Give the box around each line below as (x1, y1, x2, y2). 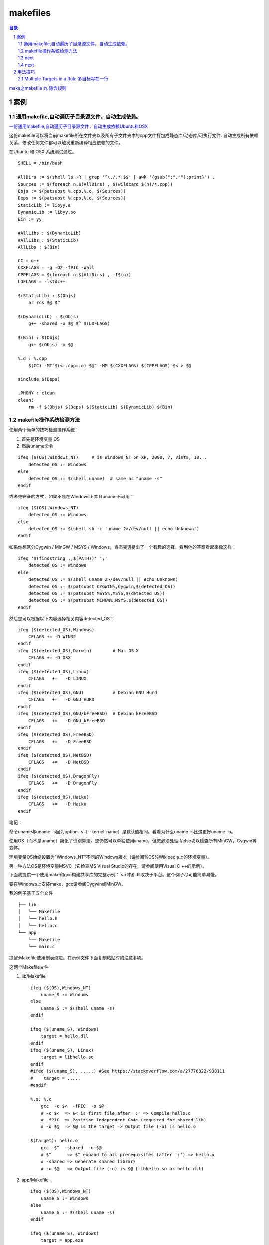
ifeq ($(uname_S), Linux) (30, 1047, 94, 1053)
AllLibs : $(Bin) (18, 244, 60, 250)
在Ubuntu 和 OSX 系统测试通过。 (9, 149, 77, 154)
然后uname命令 (21, 443, 53, 449)
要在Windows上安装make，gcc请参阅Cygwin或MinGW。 (9, 881, 126, 887)
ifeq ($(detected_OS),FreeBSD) (18, 732, 95, 737)
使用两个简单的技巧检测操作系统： (9, 427, 79, 433)
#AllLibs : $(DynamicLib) (18, 230, 82, 236)
